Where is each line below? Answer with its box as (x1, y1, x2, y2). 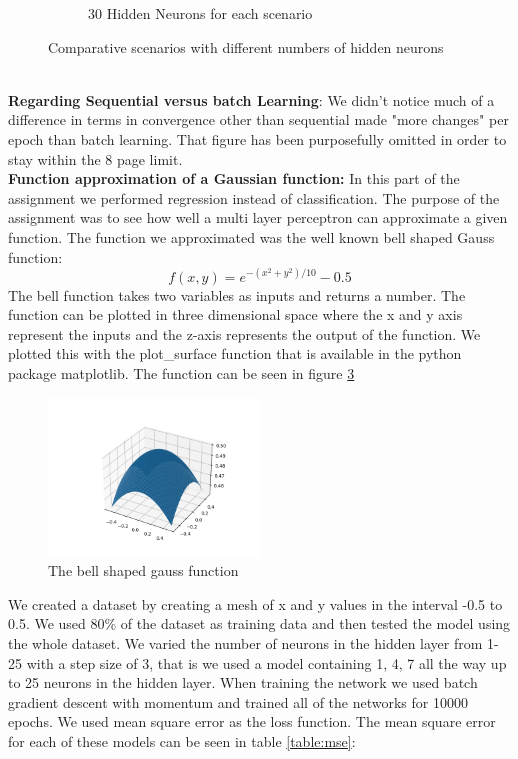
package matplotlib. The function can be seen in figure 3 (8, 363, 355, 383)
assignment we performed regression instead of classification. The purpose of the (8, 187, 500, 208)
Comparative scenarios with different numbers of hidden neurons (48, 36, 444, 57)
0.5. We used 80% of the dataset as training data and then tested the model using (8, 613, 511, 634)
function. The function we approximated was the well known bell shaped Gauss (8, 226, 495, 247)
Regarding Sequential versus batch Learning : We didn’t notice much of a (8, 89, 495, 110)
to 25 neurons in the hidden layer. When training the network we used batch (8, 672, 478, 693)
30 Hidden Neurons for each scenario (88, 3, 313, 23)
